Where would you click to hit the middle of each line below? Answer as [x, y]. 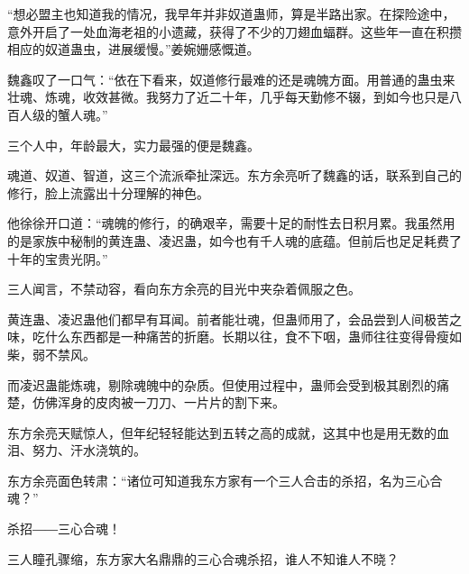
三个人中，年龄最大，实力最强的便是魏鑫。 [133, 145]
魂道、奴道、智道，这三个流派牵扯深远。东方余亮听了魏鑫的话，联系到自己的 [234, 175]
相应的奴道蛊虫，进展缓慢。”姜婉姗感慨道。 [133, 49]
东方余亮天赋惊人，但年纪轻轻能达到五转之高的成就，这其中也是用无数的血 [228, 432]
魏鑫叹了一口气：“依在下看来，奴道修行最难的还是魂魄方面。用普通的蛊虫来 [231, 79]
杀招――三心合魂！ [64, 528]
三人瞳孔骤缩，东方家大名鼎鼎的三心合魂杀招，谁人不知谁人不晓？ [203, 558]
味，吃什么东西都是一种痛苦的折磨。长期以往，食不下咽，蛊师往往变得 [216, 337]
